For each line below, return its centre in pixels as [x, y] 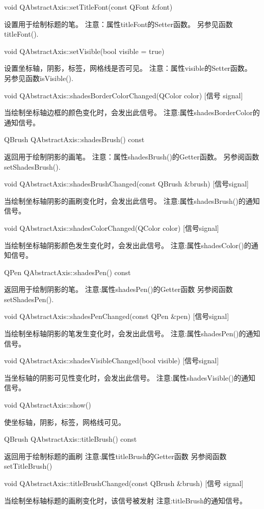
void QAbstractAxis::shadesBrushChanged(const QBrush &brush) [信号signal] [127, 184]
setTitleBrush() [28, 466]
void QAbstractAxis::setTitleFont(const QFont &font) [88, 7]
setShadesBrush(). [32, 166]
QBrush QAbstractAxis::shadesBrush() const [74, 139]
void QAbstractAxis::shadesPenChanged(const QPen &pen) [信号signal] [117, 316]
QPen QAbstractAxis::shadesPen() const [68, 272]
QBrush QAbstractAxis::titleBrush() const [71, 439]
